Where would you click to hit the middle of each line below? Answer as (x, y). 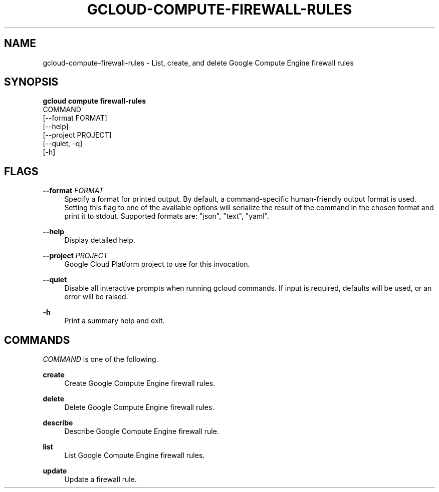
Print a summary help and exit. (115, 321)
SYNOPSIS (31, 82)
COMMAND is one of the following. (100, 359)
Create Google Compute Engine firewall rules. (140, 383)
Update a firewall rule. (100, 479)
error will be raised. (96, 297)
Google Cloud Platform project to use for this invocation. (157, 264)
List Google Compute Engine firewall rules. (135, 455)
